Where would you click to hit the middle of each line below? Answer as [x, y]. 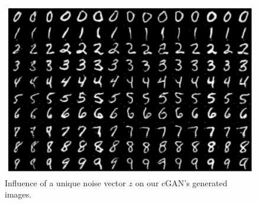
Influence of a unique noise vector [66, 182]
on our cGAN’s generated [181, 182]
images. [18, 194]
